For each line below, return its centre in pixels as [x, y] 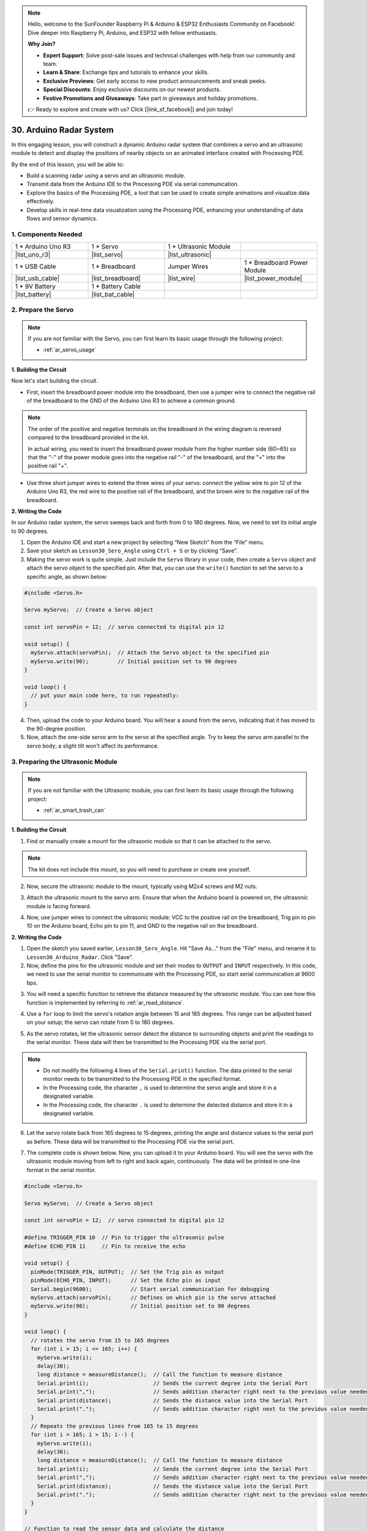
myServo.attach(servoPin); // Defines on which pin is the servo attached [154, 1297]
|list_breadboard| [116, 279]
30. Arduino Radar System [63, 130]
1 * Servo [105, 247]
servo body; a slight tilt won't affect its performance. [93, 746]
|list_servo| [107, 255]
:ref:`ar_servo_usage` [70, 350]
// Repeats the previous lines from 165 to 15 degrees [115, 1426]
